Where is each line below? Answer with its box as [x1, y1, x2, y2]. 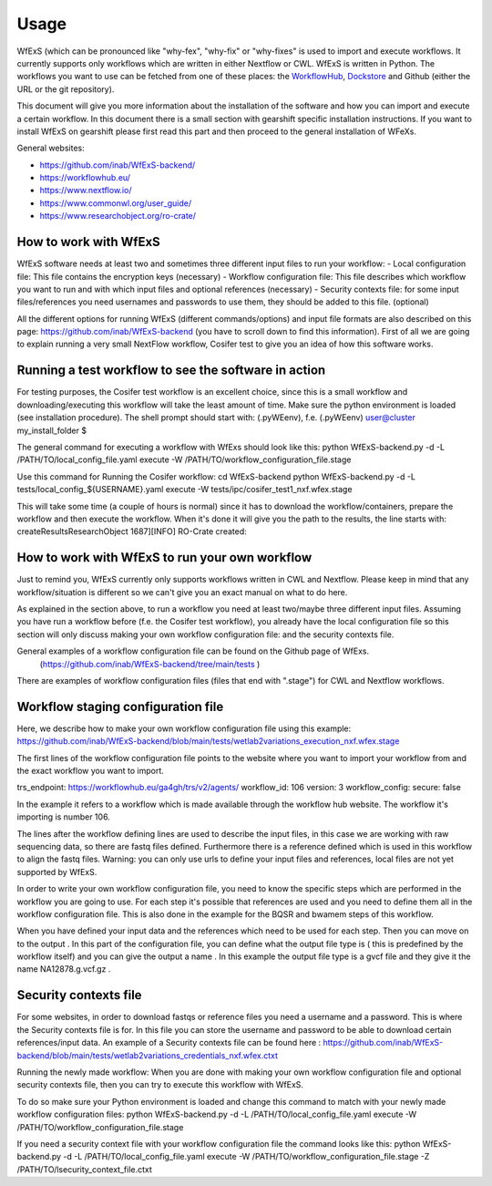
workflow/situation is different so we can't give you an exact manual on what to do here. [16, 586, 348, 597]
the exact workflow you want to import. [16, 766, 164, 777]
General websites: [16, 142, 86, 154]
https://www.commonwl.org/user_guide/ [39, 197, 191, 209]
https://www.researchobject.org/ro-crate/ [39, 211, 196, 222]
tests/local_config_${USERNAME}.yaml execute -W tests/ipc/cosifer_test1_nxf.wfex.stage [16, 484, 353, 495]
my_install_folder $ [16, 425, 87, 436]
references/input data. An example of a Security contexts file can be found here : [16, 1037, 322, 1048]
